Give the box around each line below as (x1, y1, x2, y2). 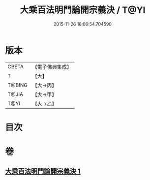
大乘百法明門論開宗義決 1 (5, 167, 81, 176)
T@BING (7, 82, 28, 89)
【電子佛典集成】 (32, 63, 72, 70)
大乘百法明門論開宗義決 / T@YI (20, 4, 146, 16)
